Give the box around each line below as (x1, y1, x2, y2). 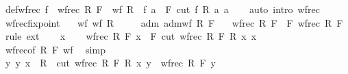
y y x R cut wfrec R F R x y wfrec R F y (5, 56, 216, 70)
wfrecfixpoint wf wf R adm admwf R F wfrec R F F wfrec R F (5, 15, 343, 29)
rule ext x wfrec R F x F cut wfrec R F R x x (5, 29, 257, 43)
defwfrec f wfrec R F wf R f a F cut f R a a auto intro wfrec (5, 2, 320, 16)
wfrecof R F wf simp (5, 42, 105, 56)
